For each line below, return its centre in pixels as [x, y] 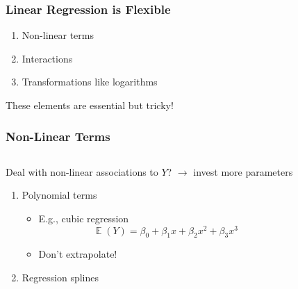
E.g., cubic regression [84, 218]
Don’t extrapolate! [78, 254]
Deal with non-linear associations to [82, 171]
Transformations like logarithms [90, 82]
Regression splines [60, 278]
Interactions [47, 58]
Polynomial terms [59, 195]
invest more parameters [243, 171]
